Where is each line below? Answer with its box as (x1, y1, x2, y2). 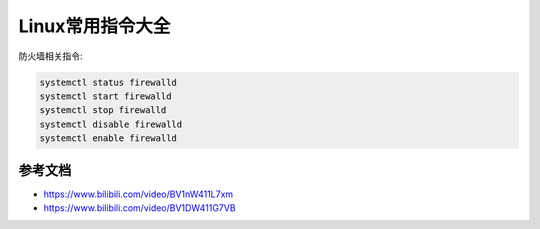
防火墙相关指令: (18, 50, 84, 62)
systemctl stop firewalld (39, 105, 167, 116)
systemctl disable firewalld (39, 118, 183, 130)
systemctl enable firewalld (39, 133, 177, 144)
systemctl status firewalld (39, 76, 177, 88)
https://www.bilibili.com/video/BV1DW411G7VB (43, 201, 236, 214)
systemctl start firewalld (39, 90, 172, 102)
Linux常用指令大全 (18, 15, 171, 37)
